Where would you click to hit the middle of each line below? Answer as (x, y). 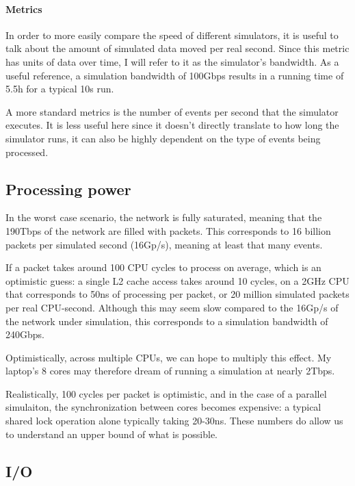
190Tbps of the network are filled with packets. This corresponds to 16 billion (168, 230)
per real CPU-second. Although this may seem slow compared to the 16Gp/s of (172, 307)
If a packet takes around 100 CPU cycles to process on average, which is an (163, 267)
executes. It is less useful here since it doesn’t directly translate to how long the (172, 125)
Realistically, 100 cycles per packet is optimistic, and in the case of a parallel (166, 393)
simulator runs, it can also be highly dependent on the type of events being (163, 138)
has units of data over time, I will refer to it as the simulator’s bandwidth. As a (172, 61)
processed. (27, 152)
